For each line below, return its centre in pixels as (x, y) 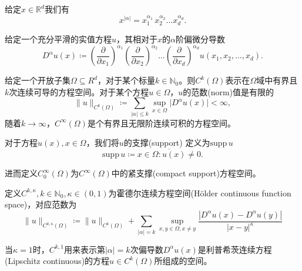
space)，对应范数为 (41, 204)
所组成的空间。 (183, 261)
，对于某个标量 (126, 80)
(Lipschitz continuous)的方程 (57, 261)
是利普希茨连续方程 (235, 249)
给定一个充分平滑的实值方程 (58, 39)
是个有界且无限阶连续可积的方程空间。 (161, 123)
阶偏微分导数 (200, 39)
